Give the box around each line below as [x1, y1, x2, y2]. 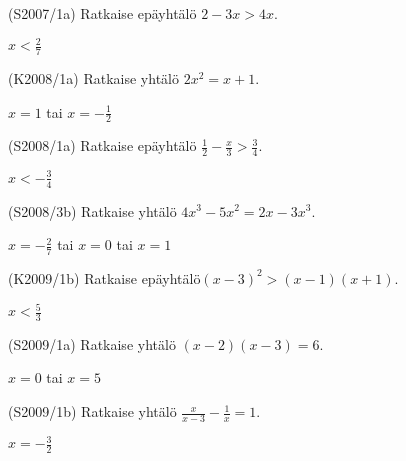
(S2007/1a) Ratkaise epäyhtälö [8, 3, 197, 23]
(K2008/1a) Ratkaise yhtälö [8, 67, 179, 88]
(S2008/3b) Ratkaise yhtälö [8, 200, 177, 221]
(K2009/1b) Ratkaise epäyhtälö [8, 267, 201, 288]
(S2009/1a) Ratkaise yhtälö [8, 333, 176, 354]
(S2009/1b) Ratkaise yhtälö [8, 401, 177, 422]
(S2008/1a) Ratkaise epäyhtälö [8, 135, 197, 156]
